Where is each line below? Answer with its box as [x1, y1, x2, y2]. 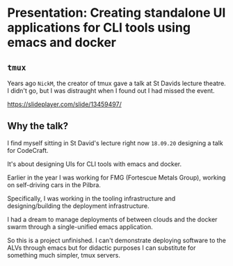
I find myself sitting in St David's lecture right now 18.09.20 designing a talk [7, 138, 224, 147]
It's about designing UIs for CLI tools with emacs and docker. [7, 159, 182, 168]
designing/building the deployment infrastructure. [7, 201, 150, 210]
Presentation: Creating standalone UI [7, 5, 226, 21]
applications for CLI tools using [7, 20, 191, 36]
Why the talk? [7, 120, 69, 132]
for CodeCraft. [7, 146, 49, 154]
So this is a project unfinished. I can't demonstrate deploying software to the [7, 236, 227, 244]
